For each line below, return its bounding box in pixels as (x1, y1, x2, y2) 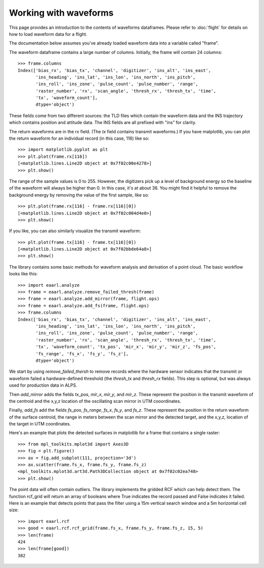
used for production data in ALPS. (9, 382, 78, 388)
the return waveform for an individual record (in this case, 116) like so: (9, 135, 149, 142)
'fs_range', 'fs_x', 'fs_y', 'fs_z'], (36, 351, 129, 356)
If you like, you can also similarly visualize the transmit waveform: (9, 228, 141, 234)
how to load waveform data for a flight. (9, 31, 88, 37)
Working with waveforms (9, 7, 114, 18)
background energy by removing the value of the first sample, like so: (9, 192, 149, 198)
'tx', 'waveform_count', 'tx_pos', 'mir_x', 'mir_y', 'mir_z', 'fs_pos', (36, 344, 217, 350)
